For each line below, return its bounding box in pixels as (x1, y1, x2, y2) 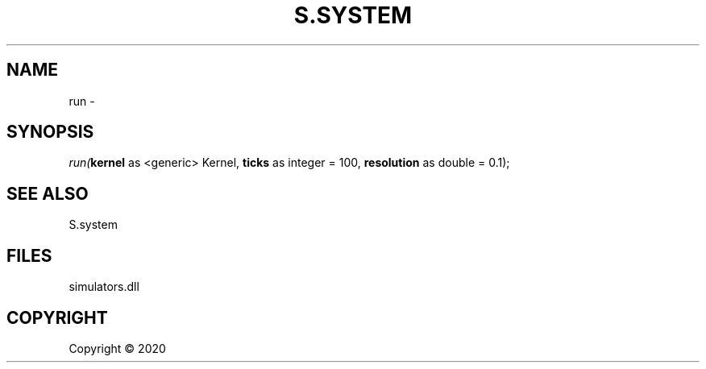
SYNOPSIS (6, 122, 94, 143)
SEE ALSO (6, 183, 89, 204)
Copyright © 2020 (69, 341, 166, 355)
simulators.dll (69, 280, 139, 294)
